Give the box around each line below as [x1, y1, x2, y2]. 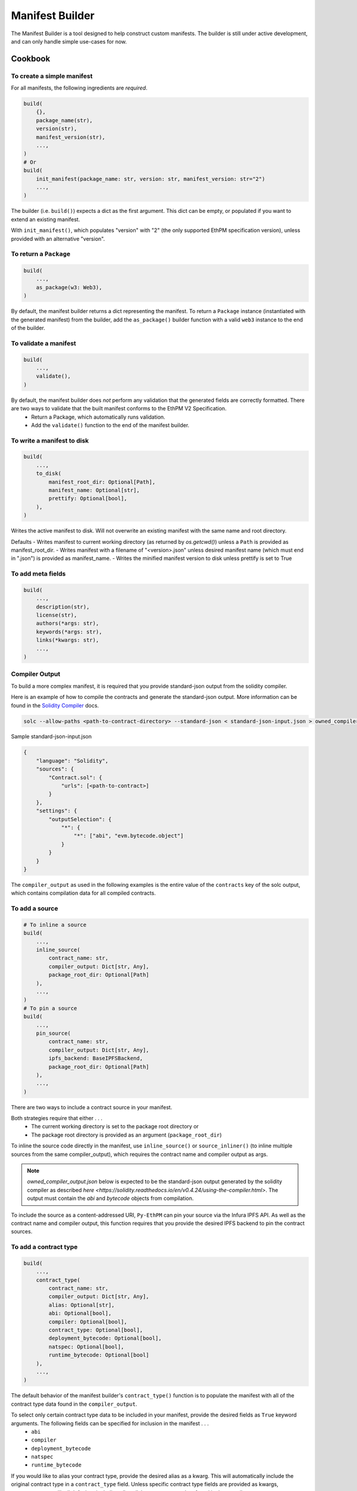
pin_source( [36, 1029, 71, 1037]
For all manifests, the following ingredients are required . [11, 84, 148, 92]
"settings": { [36, 808, 77, 814]
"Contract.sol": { [48, 774, 102, 781]
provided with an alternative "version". [11, 235, 105, 242]
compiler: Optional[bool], [48, 1318, 127, 1325]
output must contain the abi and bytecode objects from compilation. [27, 1195, 194, 1202]
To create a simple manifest [11, 72, 93, 80]
